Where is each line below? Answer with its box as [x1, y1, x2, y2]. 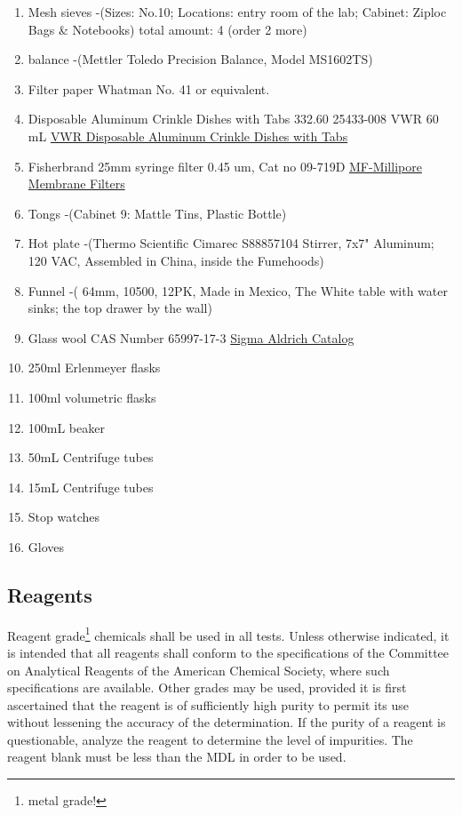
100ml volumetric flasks [28, 388, 156, 406]
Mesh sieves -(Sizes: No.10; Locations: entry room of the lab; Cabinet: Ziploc [28, 3, 447, 20]
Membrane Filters [28, 174, 125, 193]
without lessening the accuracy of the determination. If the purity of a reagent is [7, 713, 446, 731]
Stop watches [28, 507, 100, 526]
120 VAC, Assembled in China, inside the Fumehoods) [28, 251, 324, 269]
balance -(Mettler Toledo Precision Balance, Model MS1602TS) [28, 50, 373, 68]
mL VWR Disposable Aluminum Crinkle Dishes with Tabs [28, 126, 348, 145]
